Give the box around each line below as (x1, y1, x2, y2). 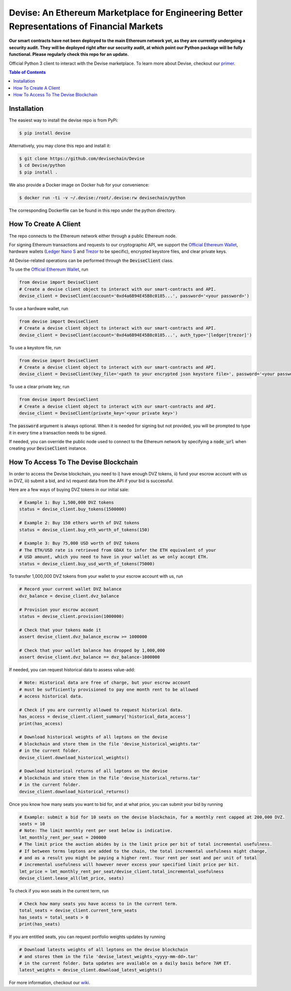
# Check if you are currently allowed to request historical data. (19, 707, 183, 713)
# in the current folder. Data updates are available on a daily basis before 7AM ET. (19, 960, 232, 966)
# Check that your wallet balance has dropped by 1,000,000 (19, 647, 165, 653)
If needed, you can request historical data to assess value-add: (9, 667, 135, 673)
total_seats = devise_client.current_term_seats (19, 908, 137, 913)
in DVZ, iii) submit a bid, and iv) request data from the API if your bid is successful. (9, 478, 174, 484)
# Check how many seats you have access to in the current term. (19, 901, 178, 906)
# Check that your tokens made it (19, 627, 101, 633)
